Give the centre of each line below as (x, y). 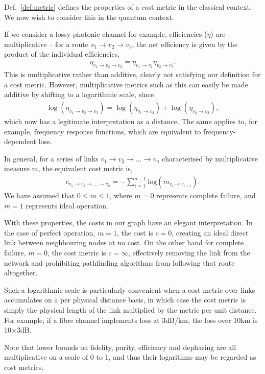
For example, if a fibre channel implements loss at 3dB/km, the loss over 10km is (131, 320)
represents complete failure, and (206, 195)
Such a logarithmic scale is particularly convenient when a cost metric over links (130, 289)
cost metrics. (24, 367)
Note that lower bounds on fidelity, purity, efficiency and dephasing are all (120, 347)
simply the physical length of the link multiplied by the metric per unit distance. (130, 309)
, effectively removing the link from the (189, 252)
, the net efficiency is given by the (185, 44)
